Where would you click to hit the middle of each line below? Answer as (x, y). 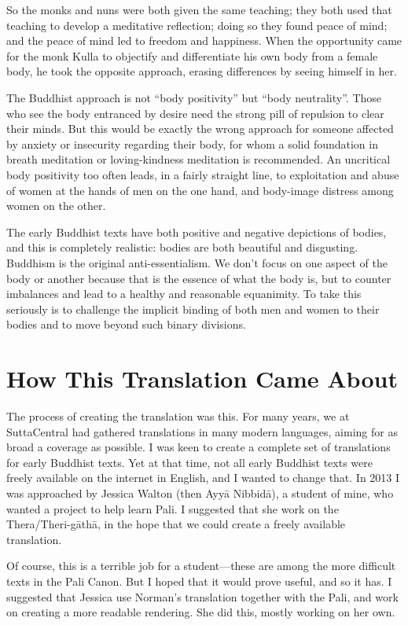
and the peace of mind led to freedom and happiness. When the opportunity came (204, 40)
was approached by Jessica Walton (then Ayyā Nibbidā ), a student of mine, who (200, 493)
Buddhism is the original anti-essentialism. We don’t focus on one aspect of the (197, 262)
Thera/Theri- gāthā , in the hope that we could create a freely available (176, 524)
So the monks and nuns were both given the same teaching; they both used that (199, 9)
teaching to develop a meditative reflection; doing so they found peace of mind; (197, 25)
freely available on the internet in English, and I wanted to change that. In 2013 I (203, 478)
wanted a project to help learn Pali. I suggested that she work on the (173, 508)
